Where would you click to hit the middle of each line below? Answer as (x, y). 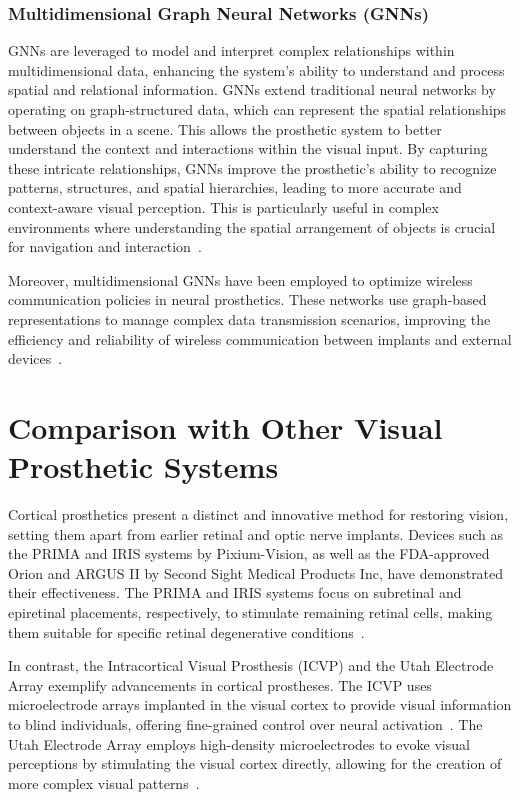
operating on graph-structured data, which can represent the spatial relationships (257, 109)
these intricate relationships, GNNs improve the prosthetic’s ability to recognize (252, 167)
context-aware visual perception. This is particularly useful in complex (223, 206)
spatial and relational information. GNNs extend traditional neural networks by (252, 89)
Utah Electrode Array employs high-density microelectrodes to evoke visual (239, 743)
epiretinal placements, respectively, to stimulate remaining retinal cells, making (250, 612)
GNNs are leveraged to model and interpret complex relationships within (231, 50)
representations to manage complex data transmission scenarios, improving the (249, 318)
